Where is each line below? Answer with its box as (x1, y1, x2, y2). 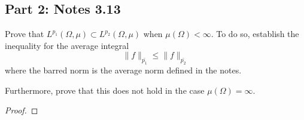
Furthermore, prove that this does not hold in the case (5, 84, 205, 96)
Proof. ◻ (5, 104, 38, 116)
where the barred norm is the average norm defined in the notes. (5, 64, 242, 76)
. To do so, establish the (211, 27, 299, 40)
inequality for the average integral (5, 39, 129, 51)
